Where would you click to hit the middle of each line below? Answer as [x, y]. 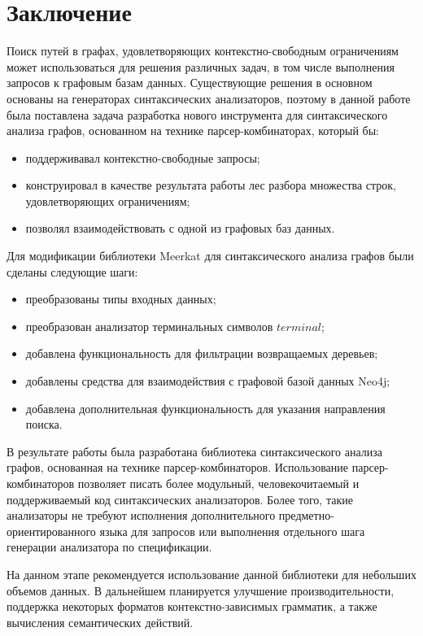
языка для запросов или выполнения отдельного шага [232, 531]
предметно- [306, 515]
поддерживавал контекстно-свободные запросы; [143, 157]
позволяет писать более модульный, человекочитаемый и [218, 483]
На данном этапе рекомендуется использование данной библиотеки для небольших [211, 574]
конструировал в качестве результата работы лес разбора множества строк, [211, 185]
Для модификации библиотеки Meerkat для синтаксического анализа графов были [210, 256]
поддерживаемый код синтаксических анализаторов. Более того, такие [180, 499]
